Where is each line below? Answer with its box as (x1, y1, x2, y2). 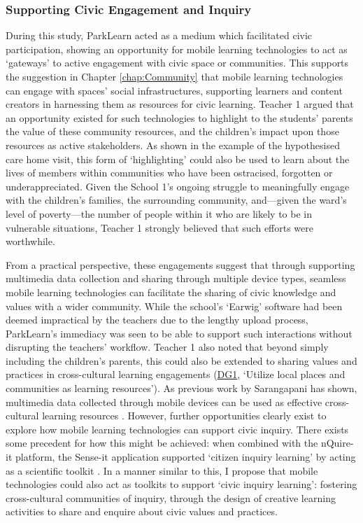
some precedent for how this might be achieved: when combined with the (6, 435, 318, 450)
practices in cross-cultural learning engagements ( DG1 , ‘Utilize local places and (6, 367, 346, 382)
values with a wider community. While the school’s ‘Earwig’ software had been (6, 298, 343, 313)
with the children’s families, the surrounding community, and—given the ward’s (6, 193, 347, 207)
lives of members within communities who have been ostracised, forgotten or (6, 165, 333, 180)
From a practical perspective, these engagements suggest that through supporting (6, 257, 355, 272)
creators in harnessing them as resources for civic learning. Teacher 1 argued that (6, 97, 354, 111)
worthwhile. (6, 234, 55, 249)
